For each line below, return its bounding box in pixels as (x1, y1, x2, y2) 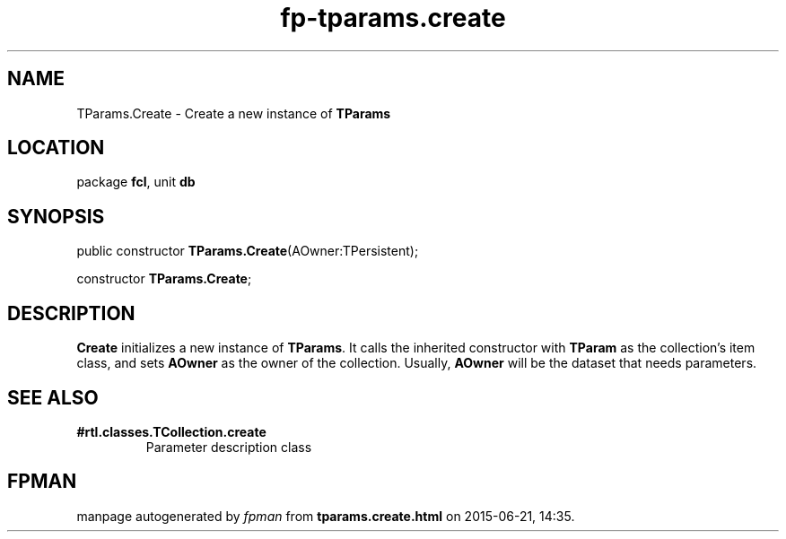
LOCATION (7, 136, 105, 160)
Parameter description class (145, 439, 312, 455)
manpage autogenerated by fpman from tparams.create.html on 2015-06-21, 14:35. (76, 508, 575, 524)
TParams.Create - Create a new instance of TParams (76, 105, 391, 121)
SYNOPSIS (7, 204, 105, 228)
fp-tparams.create (280, 3, 506, 33)
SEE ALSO (7, 386, 99, 409)
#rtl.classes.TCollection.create (76, 423, 266, 439)
